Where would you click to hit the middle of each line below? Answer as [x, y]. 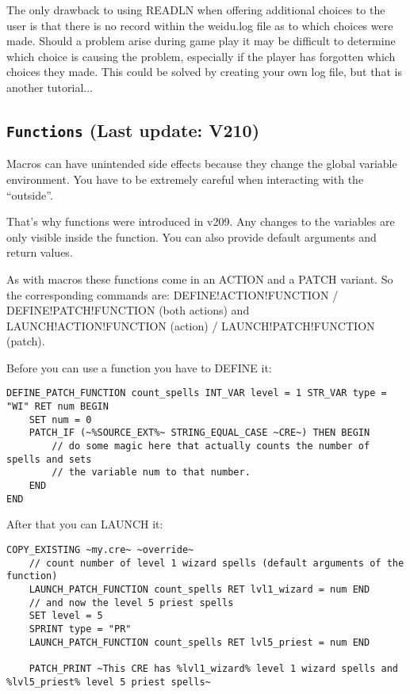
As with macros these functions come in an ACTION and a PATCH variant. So [200, 278]
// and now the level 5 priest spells [131, 602]
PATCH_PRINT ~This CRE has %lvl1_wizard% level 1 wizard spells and [213, 668]
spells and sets [49, 459]
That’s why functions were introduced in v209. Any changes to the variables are [201, 221]
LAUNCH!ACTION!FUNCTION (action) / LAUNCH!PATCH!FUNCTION [191, 325]
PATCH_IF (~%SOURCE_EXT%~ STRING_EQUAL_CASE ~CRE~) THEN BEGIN [199, 433]
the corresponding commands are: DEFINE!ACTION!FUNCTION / [172, 294]
